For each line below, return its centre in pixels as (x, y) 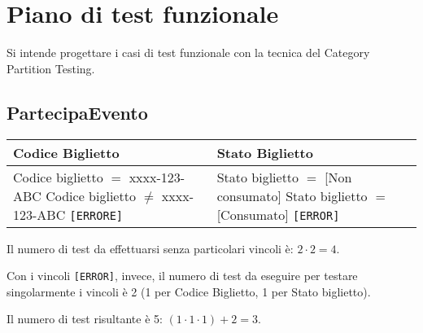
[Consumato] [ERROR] (278, 214)
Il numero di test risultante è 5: (85, 319)
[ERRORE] (96, 215)
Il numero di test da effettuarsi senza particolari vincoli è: (150, 248)
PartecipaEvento (77, 112)
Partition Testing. (51, 68)
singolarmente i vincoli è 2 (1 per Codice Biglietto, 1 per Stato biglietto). (189, 291)
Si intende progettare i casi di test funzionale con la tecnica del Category (188, 53)
